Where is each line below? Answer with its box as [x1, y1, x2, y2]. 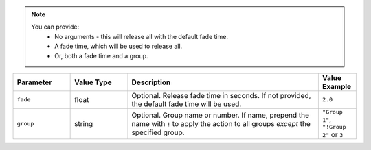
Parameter [16, 77, 52, 87]
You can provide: [31, 23, 80, 31]
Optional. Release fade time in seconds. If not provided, [131, 90, 311, 100]
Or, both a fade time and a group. [54, 51, 148, 60]
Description [131, 77, 171, 87]
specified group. [131, 127, 185, 137]
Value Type [74, 77, 112, 87]
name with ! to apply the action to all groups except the [131, 118, 311, 128]
